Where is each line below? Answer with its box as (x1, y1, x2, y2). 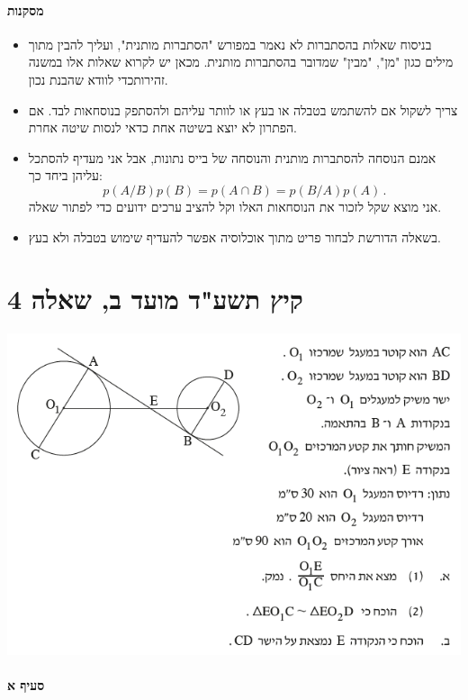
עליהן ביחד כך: (28, 166, 103, 185)
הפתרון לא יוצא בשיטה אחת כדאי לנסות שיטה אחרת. (28, 118, 297, 137)
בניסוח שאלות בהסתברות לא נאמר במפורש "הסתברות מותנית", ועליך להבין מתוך (28, 34, 432, 53)
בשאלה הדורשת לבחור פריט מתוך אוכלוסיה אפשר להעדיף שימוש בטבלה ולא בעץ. (28, 227, 441, 246)
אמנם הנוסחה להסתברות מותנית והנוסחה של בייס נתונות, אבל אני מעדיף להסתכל (28, 148, 436, 167)
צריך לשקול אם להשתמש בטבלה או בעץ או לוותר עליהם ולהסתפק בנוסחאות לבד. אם (28, 100, 458, 119)
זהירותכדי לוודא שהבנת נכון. (28, 69, 168, 88)
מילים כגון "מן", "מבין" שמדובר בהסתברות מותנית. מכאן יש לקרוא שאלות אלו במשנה (28, 52, 454, 71)
